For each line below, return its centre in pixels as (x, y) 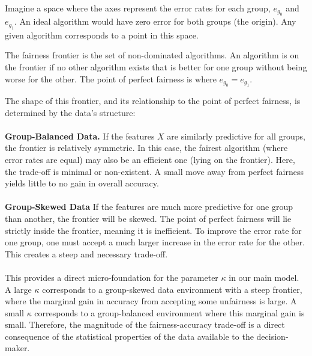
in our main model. (264, 277)
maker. (17, 348)
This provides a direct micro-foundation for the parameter (112, 277)
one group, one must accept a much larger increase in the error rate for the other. (155, 242)
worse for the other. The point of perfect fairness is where (111, 78)
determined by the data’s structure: (70, 112)
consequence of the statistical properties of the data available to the (129, 336)
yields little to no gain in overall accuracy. (82, 183)
